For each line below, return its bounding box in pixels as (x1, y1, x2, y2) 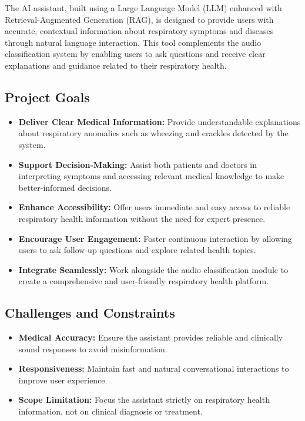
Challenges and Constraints (5, 304, 175, 322)
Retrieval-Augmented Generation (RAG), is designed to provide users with (5, 13, 274, 25)
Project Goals (5, 87, 90, 106)
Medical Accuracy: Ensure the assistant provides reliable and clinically (18, 331, 283, 343)
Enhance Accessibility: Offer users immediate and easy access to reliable (18, 201, 290, 213)
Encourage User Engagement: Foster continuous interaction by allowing (18, 232, 292, 244)
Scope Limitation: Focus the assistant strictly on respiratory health (18, 393, 270, 406)
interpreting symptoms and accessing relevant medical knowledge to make (18, 170, 284, 182)
